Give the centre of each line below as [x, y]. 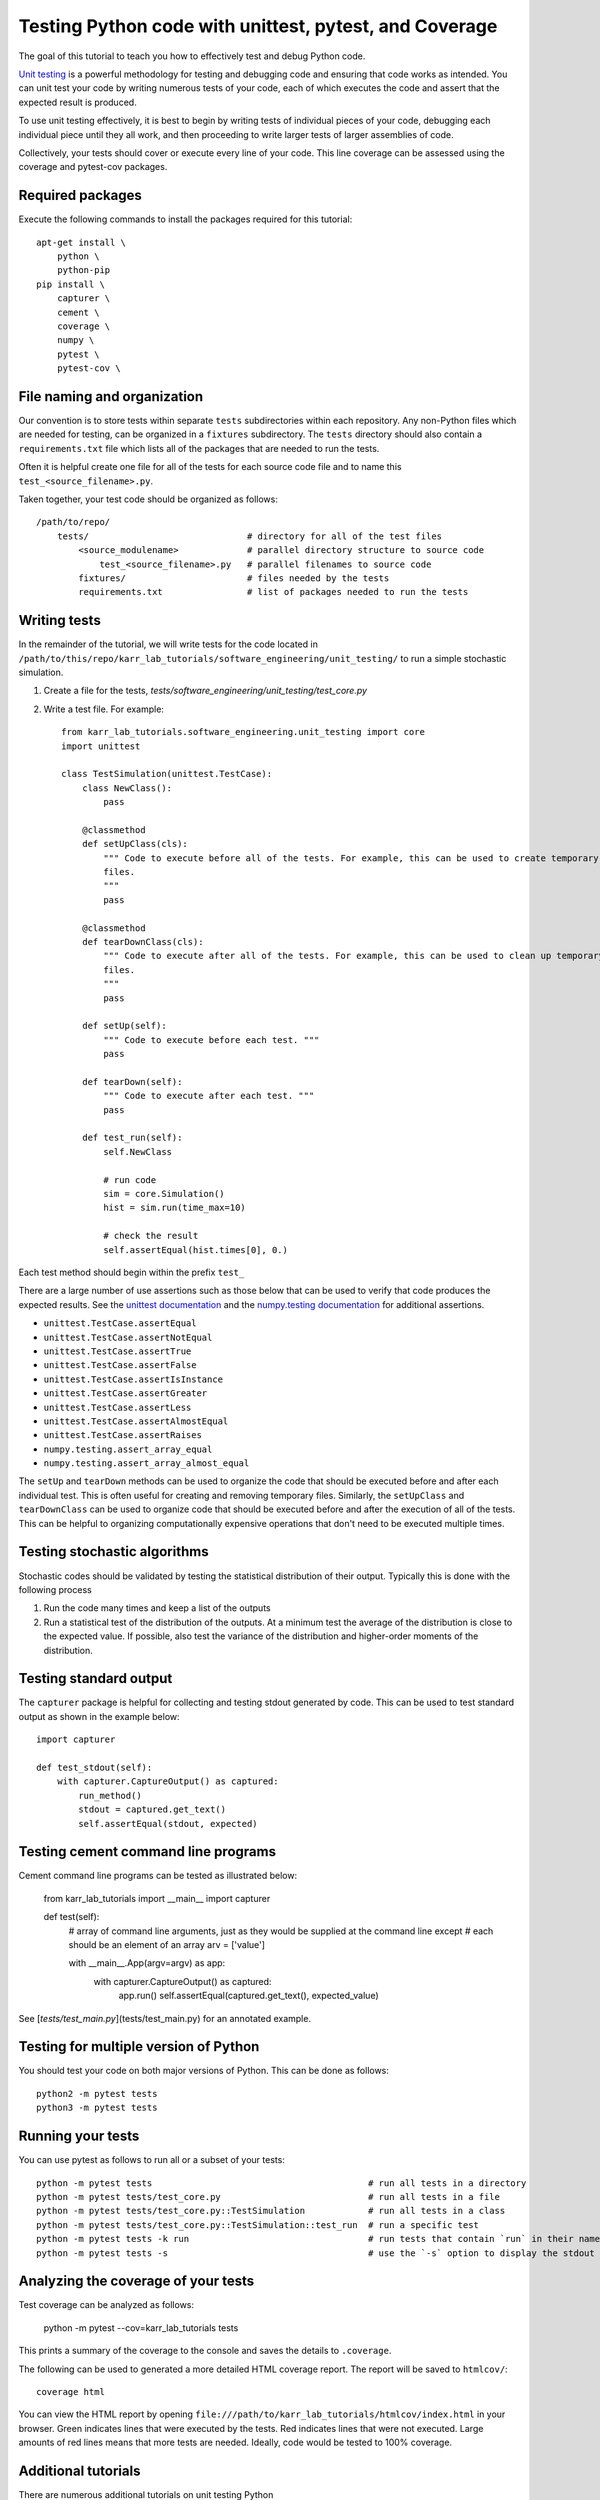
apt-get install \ [81, 242]
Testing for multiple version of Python [139, 2046]
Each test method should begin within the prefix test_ [131, 1272]
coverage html [70, 2391]
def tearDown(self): [132, 1081]
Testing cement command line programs [147, 1851]
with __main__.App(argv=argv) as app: [147, 1963]
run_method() [110, 1795]
